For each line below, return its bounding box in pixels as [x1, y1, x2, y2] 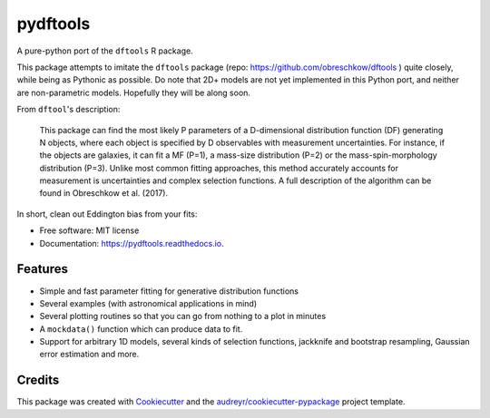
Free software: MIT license [39, 225, 140, 236]
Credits [16, 373, 60, 388]
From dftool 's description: [16, 104, 121, 115]
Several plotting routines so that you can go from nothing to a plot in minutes [39, 311, 327, 322]
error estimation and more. [39, 349, 140, 360]
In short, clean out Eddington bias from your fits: [16, 209, 198, 219]
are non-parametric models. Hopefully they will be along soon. [16, 87, 251, 98]
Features [16, 261, 68, 277]
